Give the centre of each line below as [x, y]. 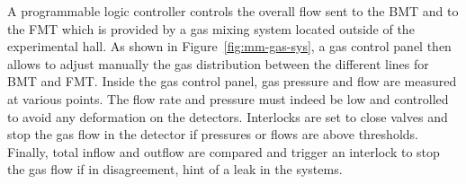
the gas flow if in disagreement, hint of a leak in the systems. [175, 169]
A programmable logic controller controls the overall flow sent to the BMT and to [233, 11]
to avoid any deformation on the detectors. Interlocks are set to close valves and [228, 116]
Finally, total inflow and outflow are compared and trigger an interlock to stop [224, 151]
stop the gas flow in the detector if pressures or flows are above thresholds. [213, 134]
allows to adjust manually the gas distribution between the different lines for [218, 63]
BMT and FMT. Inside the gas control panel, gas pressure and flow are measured [232, 81]
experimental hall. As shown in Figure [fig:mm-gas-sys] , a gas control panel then [229, 46]
